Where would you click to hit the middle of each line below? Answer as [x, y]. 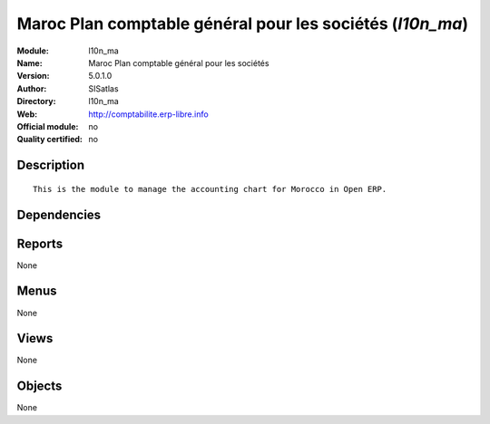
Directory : [36, 101]
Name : [29, 63]
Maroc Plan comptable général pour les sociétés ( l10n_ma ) [243, 24]
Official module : [48, 126]
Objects [39, 386]
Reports [40, 243]
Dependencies [59, 214]
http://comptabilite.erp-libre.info [148, 114]
